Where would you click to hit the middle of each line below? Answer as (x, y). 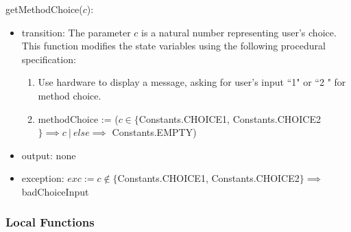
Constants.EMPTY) (154, 132)
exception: (43, 178)
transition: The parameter (76, 32)
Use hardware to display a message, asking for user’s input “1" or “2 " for (192, 82)
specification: (49, 59)
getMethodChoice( (44, 9)
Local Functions (50, 222)
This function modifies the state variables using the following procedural (173, 46)
